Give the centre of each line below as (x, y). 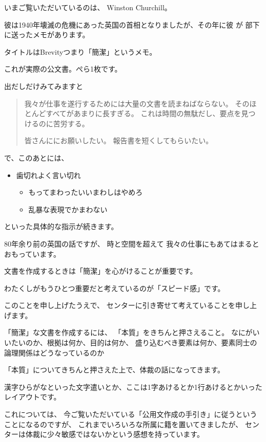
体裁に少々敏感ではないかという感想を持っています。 (115, 434)
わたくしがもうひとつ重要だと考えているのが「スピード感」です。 (115, 288)
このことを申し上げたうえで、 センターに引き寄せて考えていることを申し (127, 305)
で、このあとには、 (36, 157)
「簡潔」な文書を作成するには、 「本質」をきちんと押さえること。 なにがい (132, 332)
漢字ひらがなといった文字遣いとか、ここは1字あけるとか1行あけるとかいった (133, 386)
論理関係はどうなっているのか (54, 352)
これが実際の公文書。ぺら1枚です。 (63, 69)
